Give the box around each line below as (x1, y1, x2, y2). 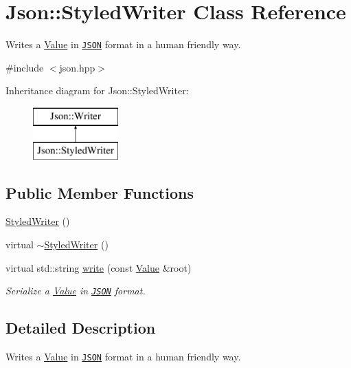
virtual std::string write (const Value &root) (5, 260, 192, 274)
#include (5, 60, 44, 74)
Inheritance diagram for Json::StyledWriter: (5, 83, 189, 98)
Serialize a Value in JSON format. (5, 283, 146, 298)
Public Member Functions (5, 182, 194, 203)
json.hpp (59, 60, 95, 74)
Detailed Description (5, 317, 156, 338)
